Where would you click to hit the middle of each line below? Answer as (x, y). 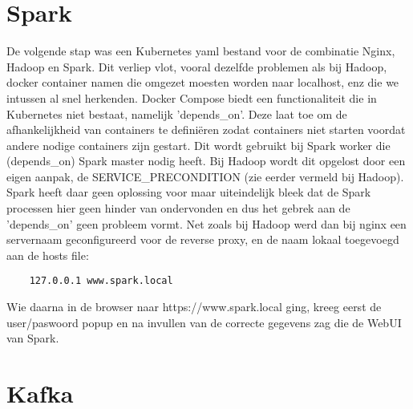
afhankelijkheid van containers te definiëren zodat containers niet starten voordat (206, 130)
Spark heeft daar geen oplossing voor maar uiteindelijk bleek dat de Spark (189, 192)
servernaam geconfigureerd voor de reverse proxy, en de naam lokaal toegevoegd (203, 239)
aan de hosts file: (48, 255)
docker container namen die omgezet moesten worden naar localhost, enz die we (203, 82)
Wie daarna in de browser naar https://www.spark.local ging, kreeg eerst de (194, 307)
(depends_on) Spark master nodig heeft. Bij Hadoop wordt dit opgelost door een (206, 161)
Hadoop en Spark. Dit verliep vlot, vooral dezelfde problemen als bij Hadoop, (197, 66)
